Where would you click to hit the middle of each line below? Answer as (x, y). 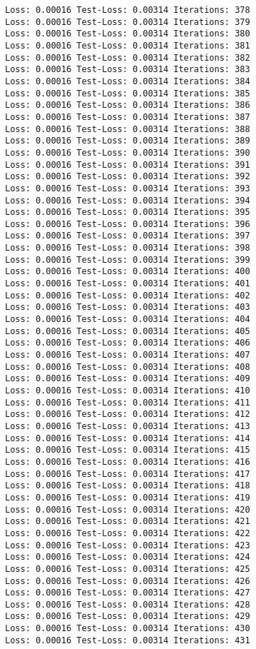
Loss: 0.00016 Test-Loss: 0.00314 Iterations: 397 (128, 236)
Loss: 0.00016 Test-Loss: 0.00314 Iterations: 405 (128, 331)
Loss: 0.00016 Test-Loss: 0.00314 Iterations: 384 (128, 81)
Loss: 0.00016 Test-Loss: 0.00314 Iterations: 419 (128, 497)
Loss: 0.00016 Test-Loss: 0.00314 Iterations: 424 (128, 557)
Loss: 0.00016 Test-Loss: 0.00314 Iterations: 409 (128, 379)
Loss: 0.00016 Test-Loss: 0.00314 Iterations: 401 (128, 284)
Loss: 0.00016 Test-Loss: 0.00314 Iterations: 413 (128, 426)
